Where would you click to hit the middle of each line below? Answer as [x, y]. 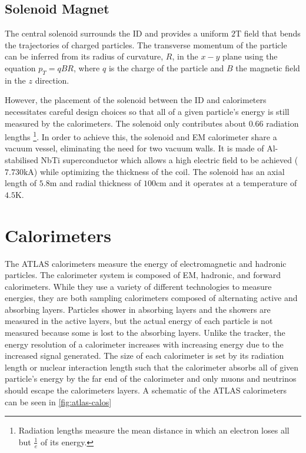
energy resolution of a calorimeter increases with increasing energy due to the [144, 344]
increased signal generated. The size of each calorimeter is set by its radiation [144, 356]
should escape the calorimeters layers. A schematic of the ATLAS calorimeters [146, 390]
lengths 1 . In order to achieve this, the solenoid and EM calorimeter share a [141, 136]
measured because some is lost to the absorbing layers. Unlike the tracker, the [145, 333]
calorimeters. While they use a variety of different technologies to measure [138, 286]
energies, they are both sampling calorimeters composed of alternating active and [151, 298]
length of [21, 183]
